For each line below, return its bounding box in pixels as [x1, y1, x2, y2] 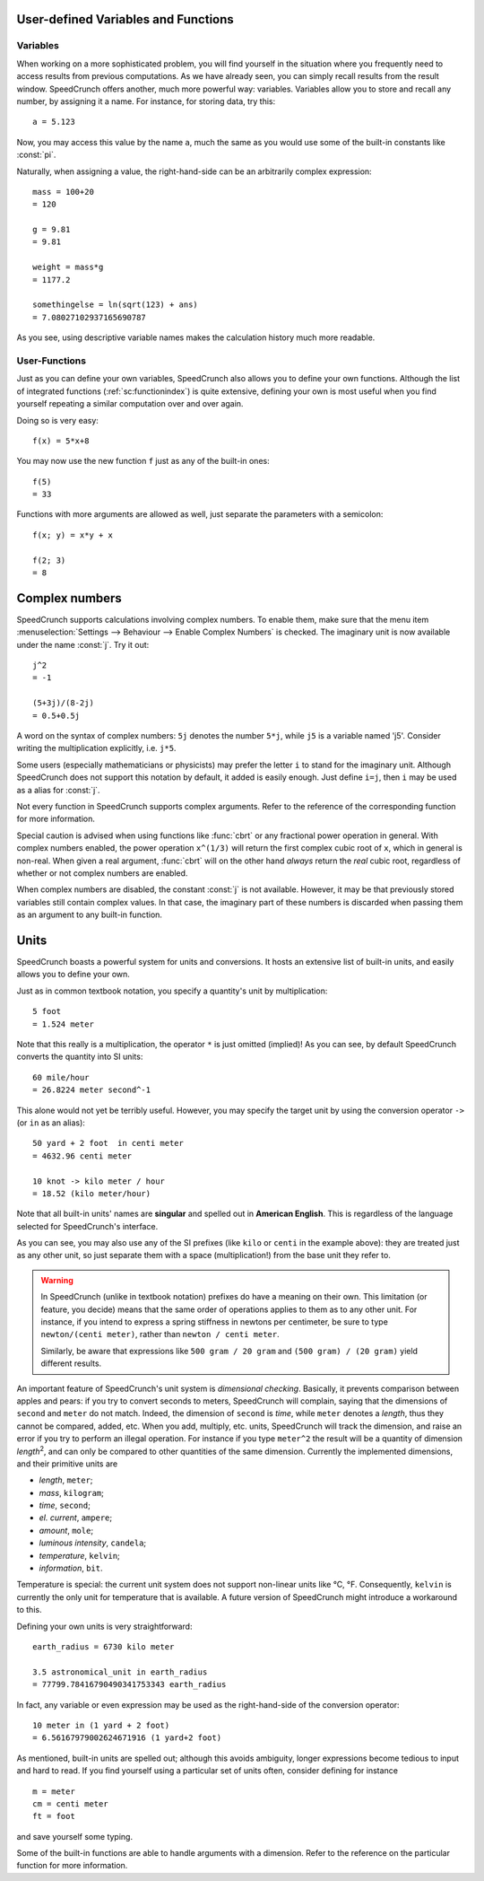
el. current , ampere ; [39, 1512, 112, 1523]
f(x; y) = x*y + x [32, 529, 114, 540]
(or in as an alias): [16, 1117, 85, 1128]
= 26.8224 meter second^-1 [32, 1085, 151, 1095]
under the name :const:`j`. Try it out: [16, 639, 150, 650]
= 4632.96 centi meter [32, 1150, 133, 1161]
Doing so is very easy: [16, 415, 99, 425]
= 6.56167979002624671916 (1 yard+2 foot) [32, 1733, 222, 1743]
